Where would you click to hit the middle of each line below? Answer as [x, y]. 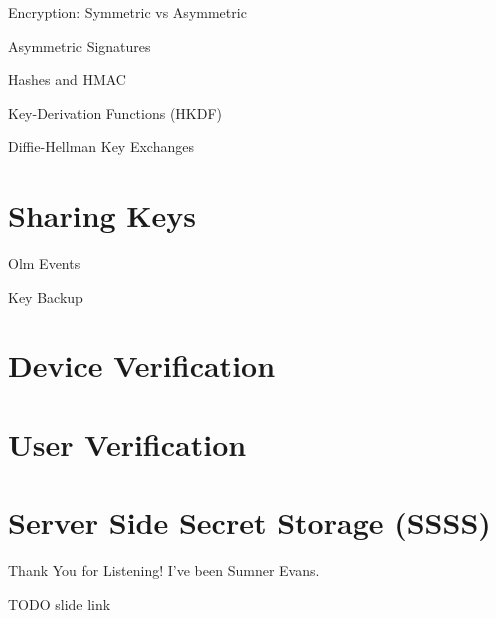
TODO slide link [59, 603]
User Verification [127, 443]
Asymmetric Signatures [79, 45]
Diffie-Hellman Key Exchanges [101, 146]
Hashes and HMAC [67, 79]
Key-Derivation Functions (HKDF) [115, 112]
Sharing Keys [102, 215]
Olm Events [44, 263]
